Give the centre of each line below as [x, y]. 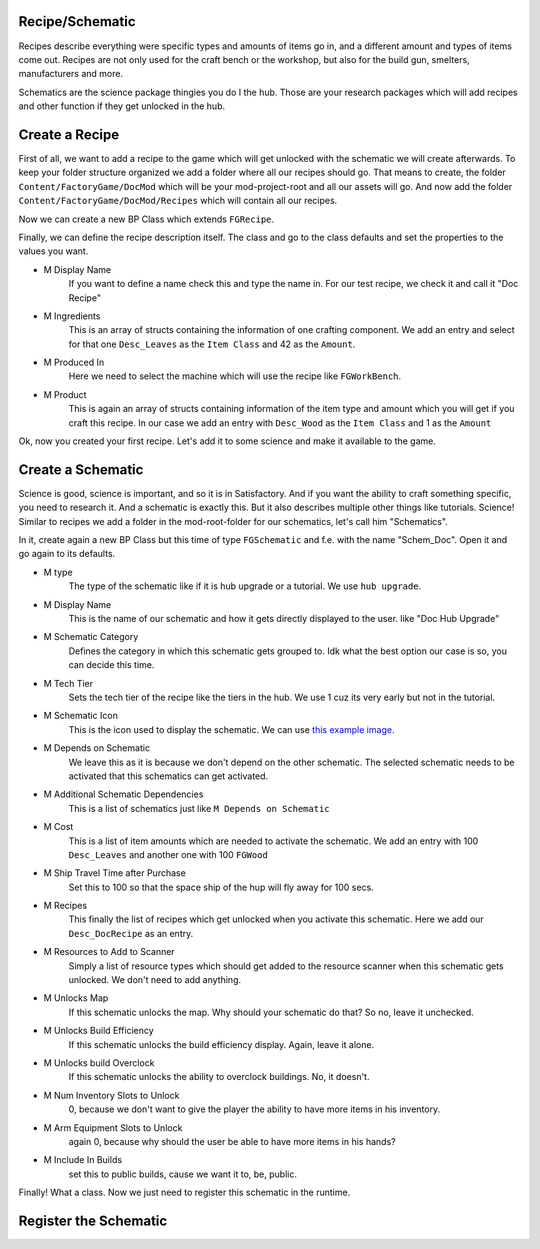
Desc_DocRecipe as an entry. [131, 933]
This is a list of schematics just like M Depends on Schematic [199, 808]
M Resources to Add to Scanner [109, 952]
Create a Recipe [69, 134]
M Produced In [74, 362]
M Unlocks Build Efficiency [98, 1031]
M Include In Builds [83, 1160]
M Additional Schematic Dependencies [123, 794]
